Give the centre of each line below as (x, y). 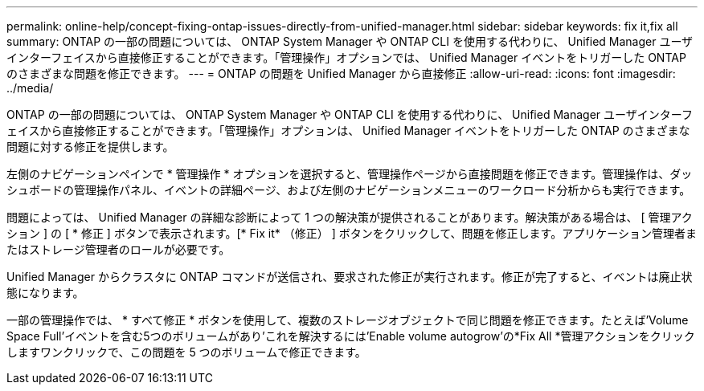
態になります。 (45, 293)
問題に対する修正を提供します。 (90, 147)
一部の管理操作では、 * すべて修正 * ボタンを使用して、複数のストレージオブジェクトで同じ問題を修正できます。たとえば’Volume (348, 320)
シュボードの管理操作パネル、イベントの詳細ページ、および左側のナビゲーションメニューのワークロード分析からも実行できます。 (349, 190)
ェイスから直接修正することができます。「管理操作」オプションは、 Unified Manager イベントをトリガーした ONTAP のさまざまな (348, 130)
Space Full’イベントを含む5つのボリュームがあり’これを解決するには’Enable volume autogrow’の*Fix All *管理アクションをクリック (351, 336)
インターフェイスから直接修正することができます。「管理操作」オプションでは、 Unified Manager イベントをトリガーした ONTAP (346, 57)
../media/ (30, 88)
